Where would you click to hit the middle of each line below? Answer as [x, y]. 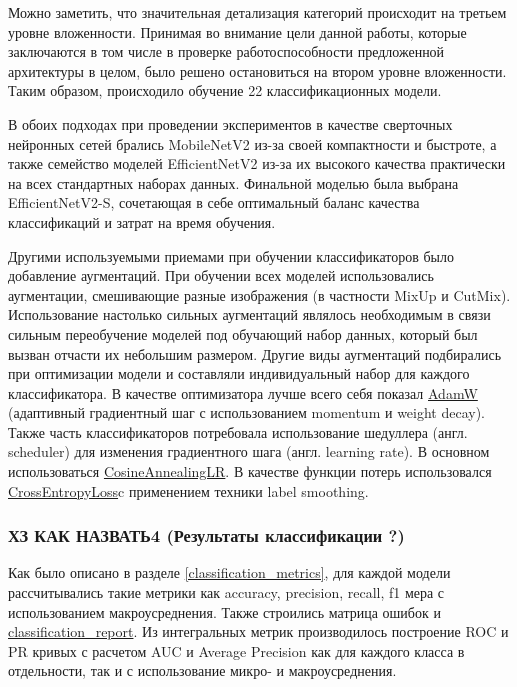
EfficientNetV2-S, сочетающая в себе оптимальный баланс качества [214, 202]
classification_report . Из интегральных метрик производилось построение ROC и [258, 631]
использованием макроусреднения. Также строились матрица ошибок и [224, 611]
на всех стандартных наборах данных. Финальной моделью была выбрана [233, 182]
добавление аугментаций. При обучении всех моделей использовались [221, 275]
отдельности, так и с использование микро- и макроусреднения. [202, 670]
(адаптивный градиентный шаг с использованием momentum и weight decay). [247, 412]
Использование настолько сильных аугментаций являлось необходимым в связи [249, 314]
